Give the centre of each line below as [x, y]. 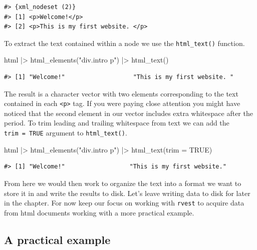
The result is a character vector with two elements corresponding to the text [121, 93]
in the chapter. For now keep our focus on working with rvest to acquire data [124, 203]
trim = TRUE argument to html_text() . [66, 133]
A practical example [57, 239]
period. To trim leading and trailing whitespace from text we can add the [117, 123]
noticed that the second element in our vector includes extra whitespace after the [128, 113]
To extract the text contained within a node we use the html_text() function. [124, 43]
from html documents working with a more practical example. [99, 212]
